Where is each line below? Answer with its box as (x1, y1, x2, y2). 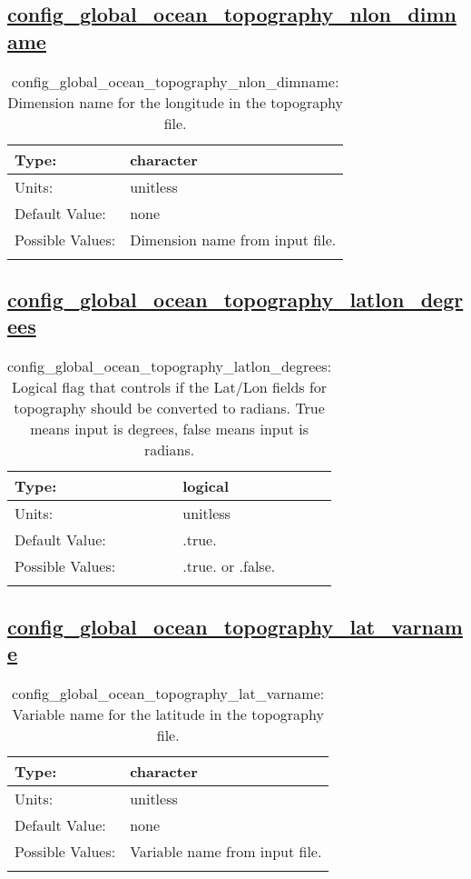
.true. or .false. (182, 555, 276, 577)
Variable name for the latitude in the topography (12, 703, 324, 724)
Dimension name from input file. (130, 228, 337, 250)
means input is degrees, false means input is (30, 418, 309, 440)
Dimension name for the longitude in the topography (7, 91, 343, 113)
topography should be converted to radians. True (14, 397, 325, 419)
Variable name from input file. (130, 840, 322, 862)
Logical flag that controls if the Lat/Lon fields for (11, 376, 328, 398)
